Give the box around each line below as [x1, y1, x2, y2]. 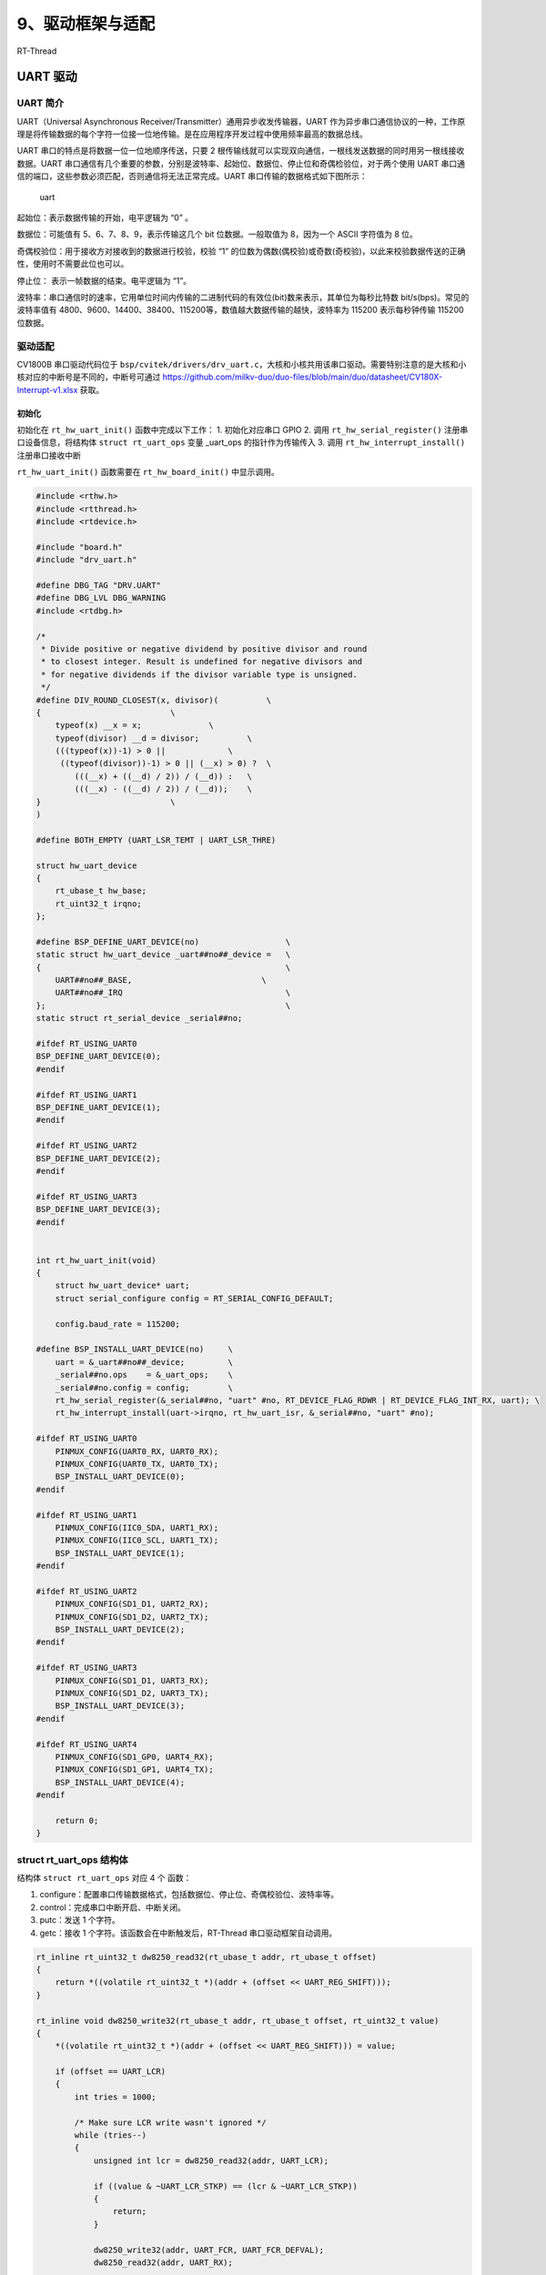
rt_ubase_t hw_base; [55, 885, 147, 896]
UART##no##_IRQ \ [55, 987, 291, 998]
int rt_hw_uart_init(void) [35, 1255, 157, 1265]
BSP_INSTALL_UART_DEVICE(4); [55, 1777, 186, 1787]
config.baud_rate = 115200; [55, 1319, 181, 1329]
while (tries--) [74, 2130, 147, 2140]
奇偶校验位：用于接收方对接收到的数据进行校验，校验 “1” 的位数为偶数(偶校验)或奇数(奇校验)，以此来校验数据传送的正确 [16, 246, 466, 257]
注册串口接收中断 [16, 450, 81, 460]
